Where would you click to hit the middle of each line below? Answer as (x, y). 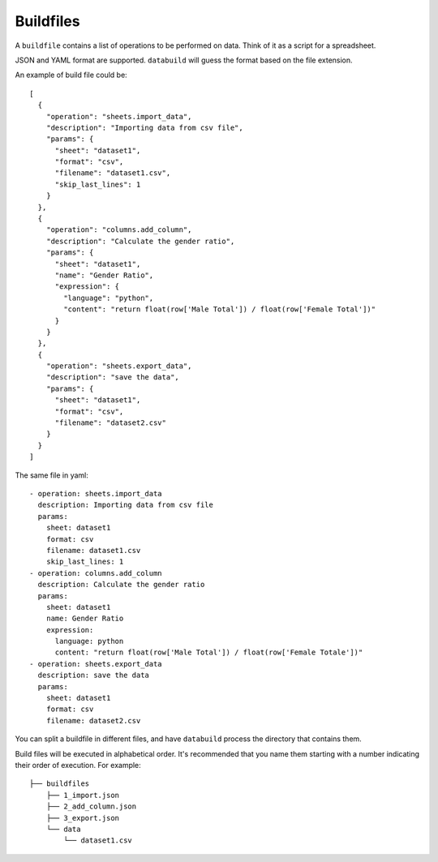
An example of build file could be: (71, 75)
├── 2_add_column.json (91, 806)
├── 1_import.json (83, 795)
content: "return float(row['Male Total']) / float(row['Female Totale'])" (209, 652)
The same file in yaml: (52, 475)
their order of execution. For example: (78, 765)
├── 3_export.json (83, 818)
